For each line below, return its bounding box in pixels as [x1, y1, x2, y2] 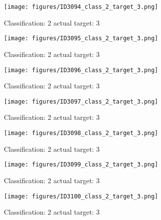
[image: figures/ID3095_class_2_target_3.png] [4, 35, 158, 42]
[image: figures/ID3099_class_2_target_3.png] [4, 161, 158, 168]
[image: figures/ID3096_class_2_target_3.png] [4, 66, 158, 74]
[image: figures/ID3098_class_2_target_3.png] [4, 130, 158, 137]
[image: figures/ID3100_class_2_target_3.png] [4, 192, 158, 200]
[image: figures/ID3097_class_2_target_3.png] [4, 98, 158, 105]
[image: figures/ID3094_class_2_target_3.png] [4, 3, 158, 10]
